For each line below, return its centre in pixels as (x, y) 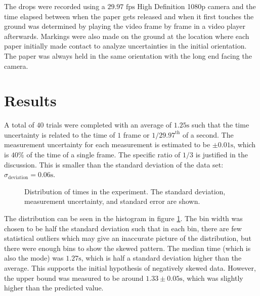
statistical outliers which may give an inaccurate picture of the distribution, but (128, 238)
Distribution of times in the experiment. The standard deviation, (125, 191)
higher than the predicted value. (54, 288)
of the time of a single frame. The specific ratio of (103, 155)
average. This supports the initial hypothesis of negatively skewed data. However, (130, 268)
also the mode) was (34, 258)
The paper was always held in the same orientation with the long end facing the (128, 55)
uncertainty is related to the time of (60, 134)
